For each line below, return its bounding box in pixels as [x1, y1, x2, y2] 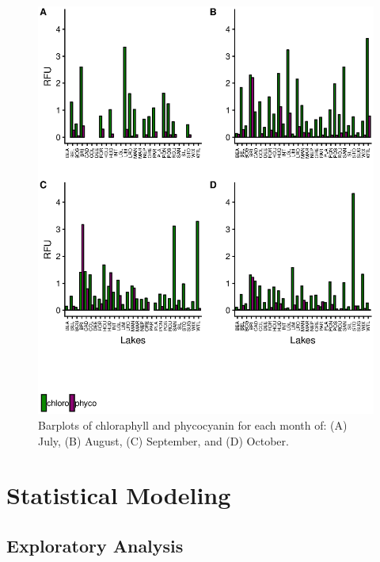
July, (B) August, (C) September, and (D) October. [38, 432, 289, 449]
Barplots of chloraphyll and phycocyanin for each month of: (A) [38, 417, 348, 434]
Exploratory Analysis [6, 533, 184, 557]
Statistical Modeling [6, 479, 231, 511]
